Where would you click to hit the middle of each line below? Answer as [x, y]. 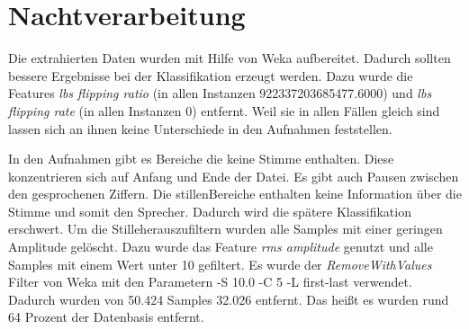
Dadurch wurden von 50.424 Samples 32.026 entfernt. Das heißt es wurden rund [229, 299]
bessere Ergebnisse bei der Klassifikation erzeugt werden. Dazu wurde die [211, 75]
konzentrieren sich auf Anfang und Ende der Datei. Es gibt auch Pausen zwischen [234, 176]
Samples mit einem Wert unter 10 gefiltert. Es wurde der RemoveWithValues [220, 264]
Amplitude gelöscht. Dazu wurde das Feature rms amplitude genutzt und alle [221, 247]
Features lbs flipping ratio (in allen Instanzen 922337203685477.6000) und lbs [220, 93]
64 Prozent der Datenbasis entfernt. [106, 317]
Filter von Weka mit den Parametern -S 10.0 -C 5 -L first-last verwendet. [210, 282]
